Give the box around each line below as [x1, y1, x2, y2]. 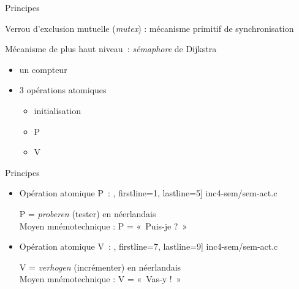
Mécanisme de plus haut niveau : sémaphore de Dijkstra [5, 42, 217, 55]
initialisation [34, 104, 81, 117]
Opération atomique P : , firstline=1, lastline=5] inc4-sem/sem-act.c [19, 187, 278, 199]
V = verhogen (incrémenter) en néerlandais [19, 260, 181, 273]
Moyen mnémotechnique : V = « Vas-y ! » [19, 272, 181, 285]
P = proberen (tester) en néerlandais [19, 207, 156, 220]
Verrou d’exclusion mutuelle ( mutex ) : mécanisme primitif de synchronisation [5, 21, 294, 34]
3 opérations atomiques [19, 83, 107, 96]
